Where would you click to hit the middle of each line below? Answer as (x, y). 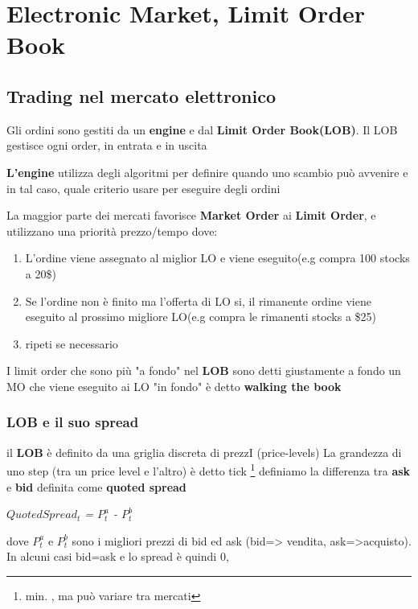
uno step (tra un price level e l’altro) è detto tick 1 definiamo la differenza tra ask (209, 469)
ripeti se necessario (72, 343)
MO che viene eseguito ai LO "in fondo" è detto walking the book (174, 386)
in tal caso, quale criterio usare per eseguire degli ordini (143, 188)
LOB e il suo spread (73, 422)
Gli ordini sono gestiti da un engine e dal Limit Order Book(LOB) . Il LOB (202, 129)
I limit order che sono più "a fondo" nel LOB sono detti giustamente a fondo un (204, 370)
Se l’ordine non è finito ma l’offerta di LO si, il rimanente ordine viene (198, 300)
